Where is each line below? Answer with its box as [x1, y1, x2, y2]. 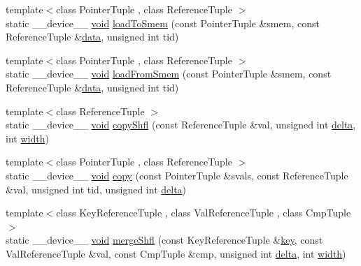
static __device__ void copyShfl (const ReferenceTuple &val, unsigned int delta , [6, 117, 356, 132]
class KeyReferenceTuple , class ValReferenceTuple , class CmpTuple [56, 205, 351, 220]
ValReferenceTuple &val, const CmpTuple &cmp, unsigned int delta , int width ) [6, 246, 346, 260]
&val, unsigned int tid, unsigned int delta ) [6, 182, 187, 196]
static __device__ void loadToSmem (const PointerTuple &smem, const [6, 15, 320, 30]
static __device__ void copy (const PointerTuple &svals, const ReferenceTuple [6, 168, 348, 182]
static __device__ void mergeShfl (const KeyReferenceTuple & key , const [6, 232, 323, 247]
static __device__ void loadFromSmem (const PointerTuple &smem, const [6, 66, 332, 81]
